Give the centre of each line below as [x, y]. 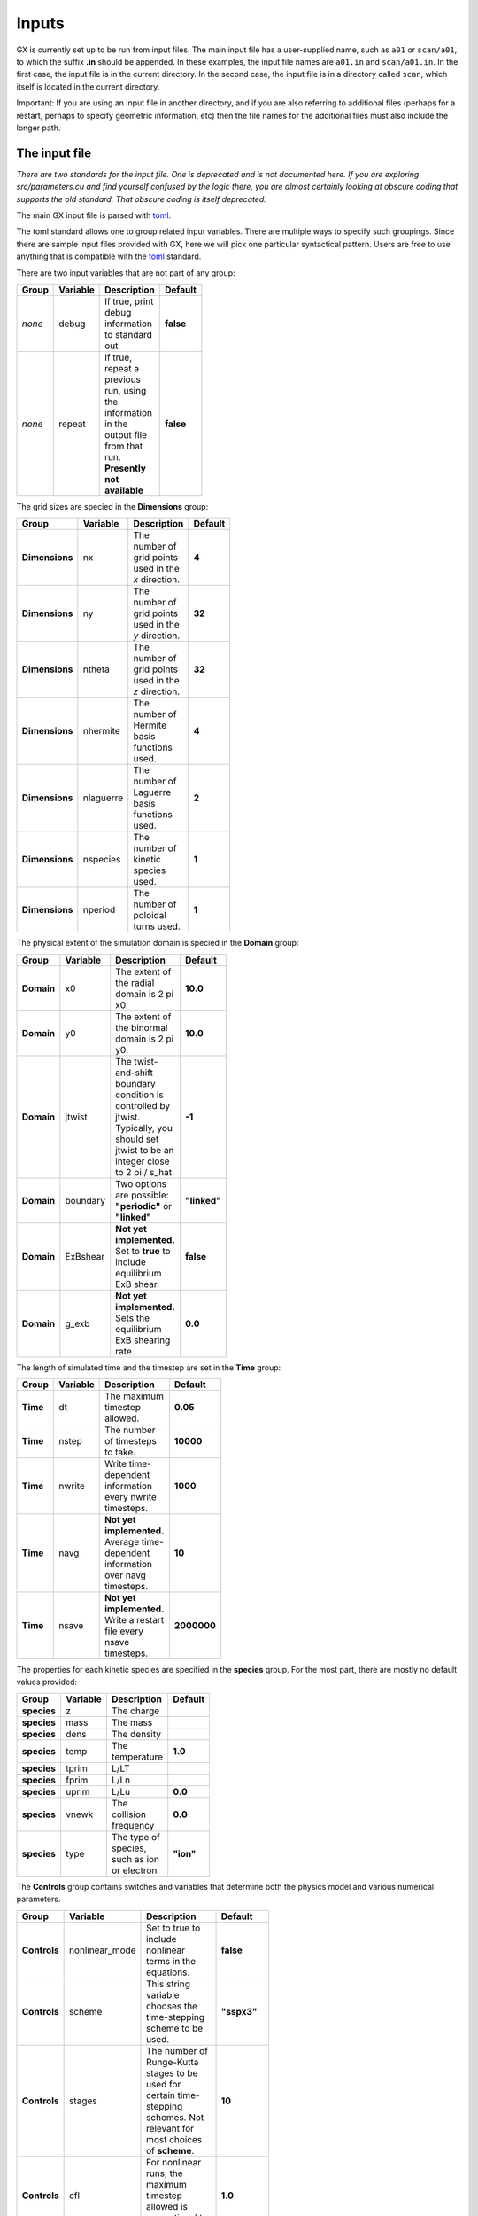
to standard [128, 334]
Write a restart [135, 1620]
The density [136, 1734]
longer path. [39, 128]
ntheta [96, 669]
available [124, 490]
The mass [132, 1722]
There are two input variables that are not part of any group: [126, 273]
